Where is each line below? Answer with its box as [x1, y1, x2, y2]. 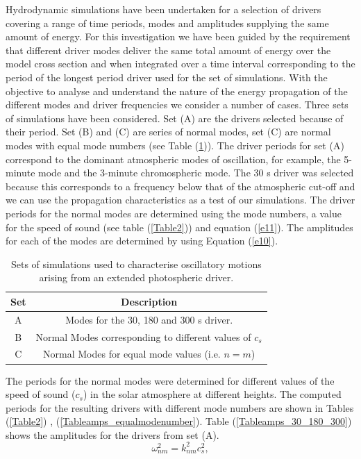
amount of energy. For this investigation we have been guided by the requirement [6, 29, 351, 44]
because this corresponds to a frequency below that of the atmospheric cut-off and [6, 178, 355, 193]
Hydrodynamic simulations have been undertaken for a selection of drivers [6, 2, 321, 16]
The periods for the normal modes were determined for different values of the [6, 373, 335, 387]
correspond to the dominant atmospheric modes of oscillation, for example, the [6, 151, 341, 166]
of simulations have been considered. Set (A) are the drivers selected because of [6, 110, 344, 125]
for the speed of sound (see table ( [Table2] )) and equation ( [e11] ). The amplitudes [6, 219, 353, 234]
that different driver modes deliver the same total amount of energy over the [6, 42, 331, 57]
